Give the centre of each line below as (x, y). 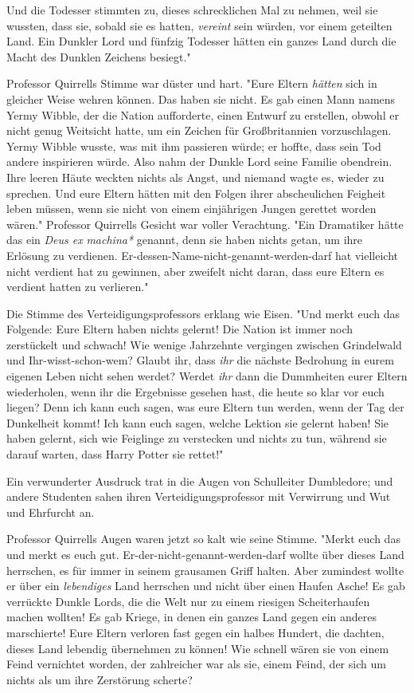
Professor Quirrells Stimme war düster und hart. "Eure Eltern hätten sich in (192, 83)
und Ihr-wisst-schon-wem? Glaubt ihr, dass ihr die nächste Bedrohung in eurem (200, 360)
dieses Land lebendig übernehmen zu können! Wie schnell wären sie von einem (198, 648)
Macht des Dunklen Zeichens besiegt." (99, 56)
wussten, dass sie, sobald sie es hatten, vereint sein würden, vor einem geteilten (199, 25)
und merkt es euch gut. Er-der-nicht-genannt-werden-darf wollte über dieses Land (205, 554)
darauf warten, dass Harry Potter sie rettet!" (115, 454)
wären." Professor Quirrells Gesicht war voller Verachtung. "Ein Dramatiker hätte (205, 224)
